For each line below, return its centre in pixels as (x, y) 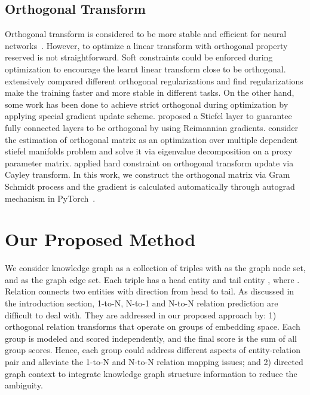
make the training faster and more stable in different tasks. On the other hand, (150, 92)
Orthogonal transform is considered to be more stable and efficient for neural (146, 34)
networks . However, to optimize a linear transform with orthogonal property (146, 45)
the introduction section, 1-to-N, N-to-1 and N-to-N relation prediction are (142, 303)
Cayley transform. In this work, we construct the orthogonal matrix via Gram (148, 174)
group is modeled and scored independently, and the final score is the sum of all (151, 338)
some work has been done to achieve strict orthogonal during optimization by (147, 104)
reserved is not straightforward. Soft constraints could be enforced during (139, 57)
